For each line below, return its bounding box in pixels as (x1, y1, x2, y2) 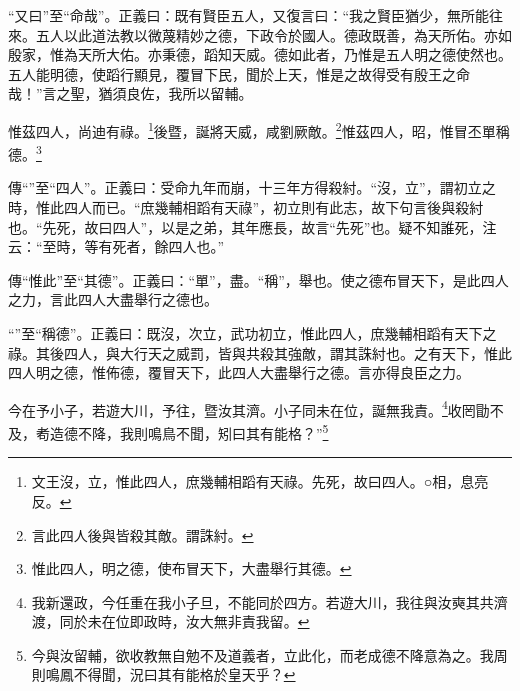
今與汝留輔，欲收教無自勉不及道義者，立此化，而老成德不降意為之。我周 (31, 644, 508, 665)
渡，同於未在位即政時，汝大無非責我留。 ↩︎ (31, 611, 310, 632)
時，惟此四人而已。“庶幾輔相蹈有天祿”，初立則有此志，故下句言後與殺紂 (8, 197, 484, 218)
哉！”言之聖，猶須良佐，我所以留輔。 (8, 83, 253, 104)
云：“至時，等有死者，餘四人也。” (8, 236, 225, 257)
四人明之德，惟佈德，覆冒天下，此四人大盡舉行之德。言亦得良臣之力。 (8, 362, 470, 383)
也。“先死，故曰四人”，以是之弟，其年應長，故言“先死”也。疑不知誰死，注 (8, 216, 497, 237)
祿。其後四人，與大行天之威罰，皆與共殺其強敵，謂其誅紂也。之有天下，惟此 (8, 342, 512, 363)
